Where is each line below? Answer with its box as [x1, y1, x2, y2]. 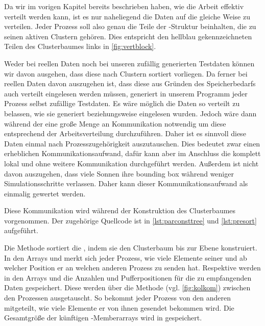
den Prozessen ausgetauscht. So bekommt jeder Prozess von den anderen [4, 292, 231, 303]
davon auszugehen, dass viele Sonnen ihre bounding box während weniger [4, 168, 234, 179]
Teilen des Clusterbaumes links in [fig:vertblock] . [4, 41, 156, 52]
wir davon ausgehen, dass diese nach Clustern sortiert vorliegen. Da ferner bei [4, 68, 248, 79]
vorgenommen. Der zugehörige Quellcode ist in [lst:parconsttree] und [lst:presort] [4, 215, 257, 225]
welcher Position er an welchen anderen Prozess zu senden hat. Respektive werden [4, 262, 261, 273]
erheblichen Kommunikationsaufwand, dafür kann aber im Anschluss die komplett [4, 148, 261, 159]
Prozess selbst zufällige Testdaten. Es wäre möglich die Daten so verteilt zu [4, 98, 240, 109]
